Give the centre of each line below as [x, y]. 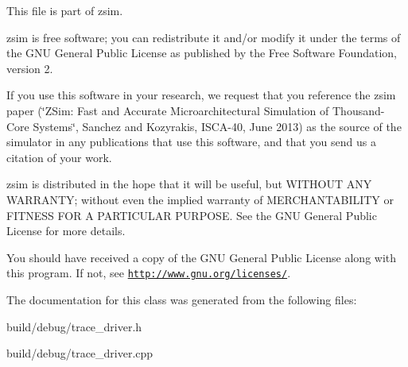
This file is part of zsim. [65, 10]
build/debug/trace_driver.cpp [80, 353]
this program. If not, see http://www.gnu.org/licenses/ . [149, 273]
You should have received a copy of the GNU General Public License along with [202, 257]
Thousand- [359, 110]
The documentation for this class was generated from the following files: [182, 299]
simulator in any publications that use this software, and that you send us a [191, 142]
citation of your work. [59, 157]
